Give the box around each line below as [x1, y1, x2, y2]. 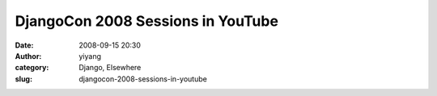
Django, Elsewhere [78, 63, 142, 73]
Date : [15, 40, 34, 50]
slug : [15, 73, 32, 84]
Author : [15, 51, 42, 61]
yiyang [78, 51, 101, 61]
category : [15, 63, 49, 73]
